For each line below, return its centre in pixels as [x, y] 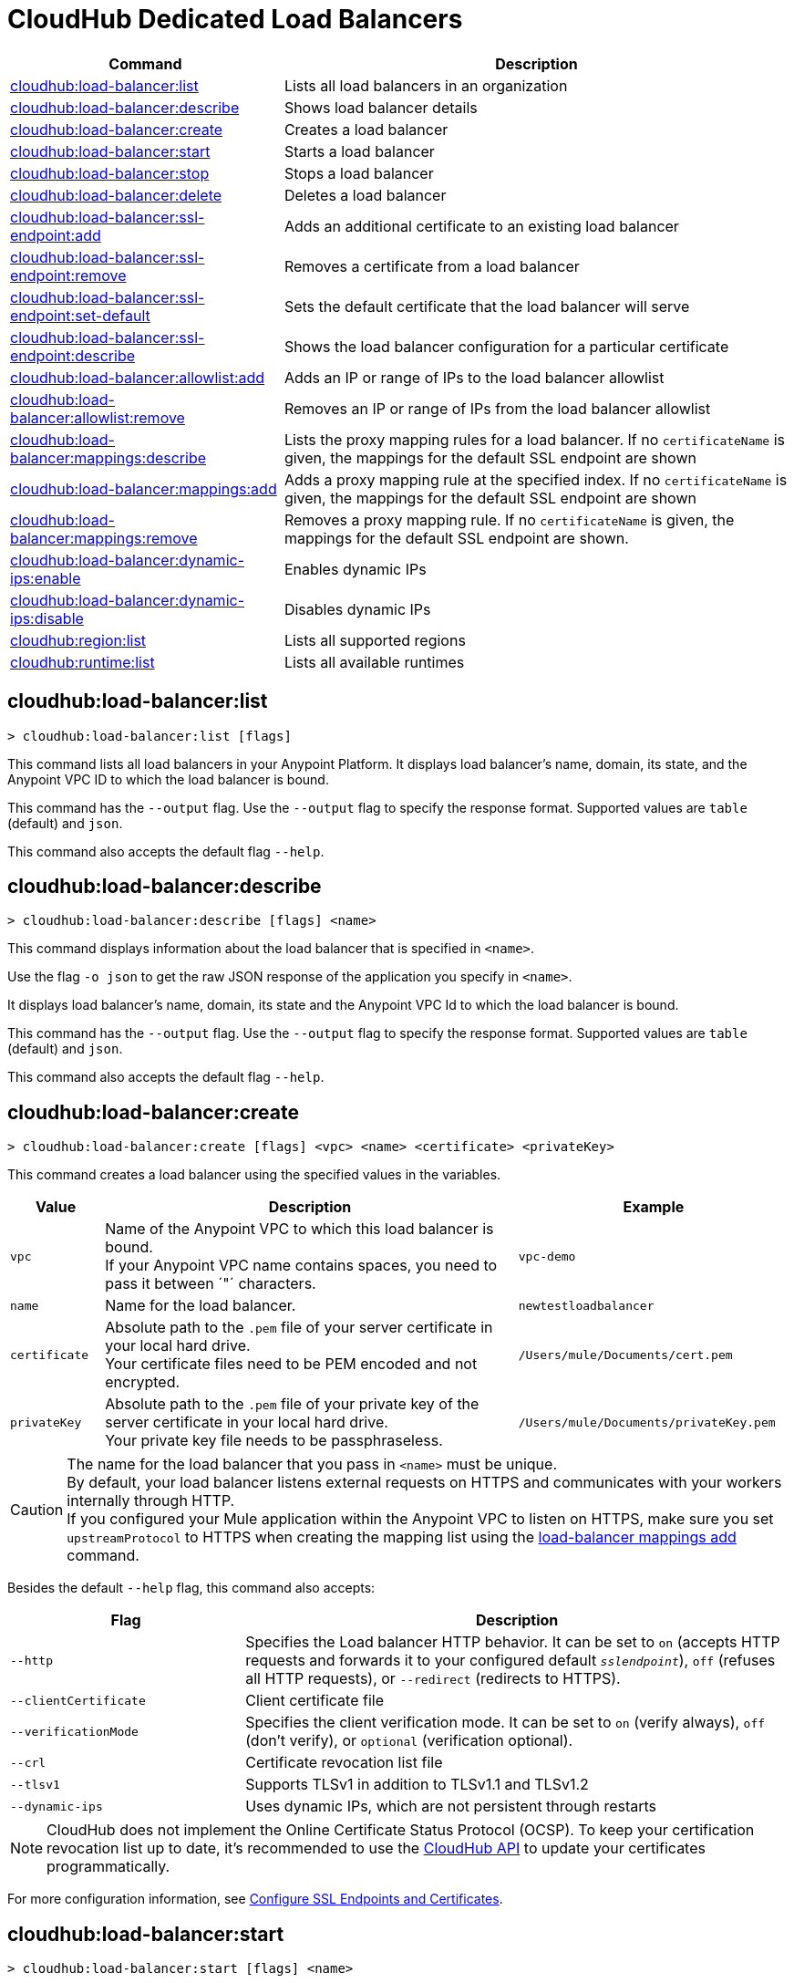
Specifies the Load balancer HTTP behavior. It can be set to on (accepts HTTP [513, 1642]
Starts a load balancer [359, 151]
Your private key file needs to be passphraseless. [274, 1441]
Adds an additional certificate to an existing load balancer [481, 226]
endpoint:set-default [80, 315]
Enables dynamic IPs [355, 569]
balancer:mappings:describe [108, 457]
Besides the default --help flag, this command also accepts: [191, 1588]
